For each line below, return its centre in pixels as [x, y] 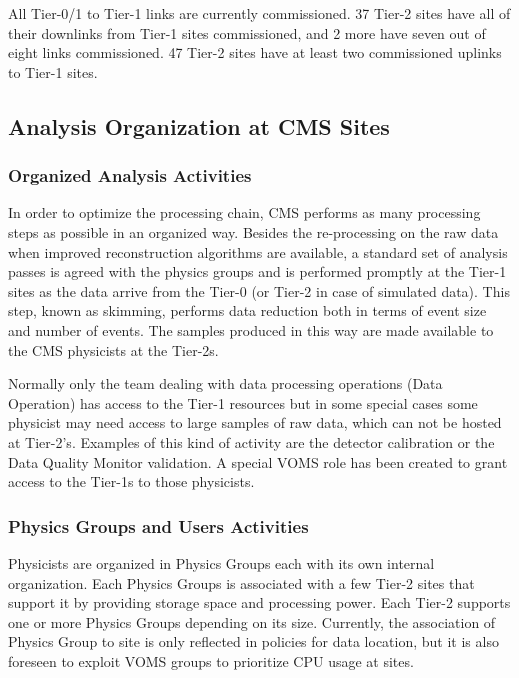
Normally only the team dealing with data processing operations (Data [225, 383]
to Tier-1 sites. [53, 71]
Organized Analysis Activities [130, 175]
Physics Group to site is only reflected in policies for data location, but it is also [253, 641]
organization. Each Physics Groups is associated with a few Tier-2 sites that [241, 582]
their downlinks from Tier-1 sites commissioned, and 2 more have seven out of [247, 32]
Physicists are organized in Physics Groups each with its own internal [221, 562]
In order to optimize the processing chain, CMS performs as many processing [244, 212]
